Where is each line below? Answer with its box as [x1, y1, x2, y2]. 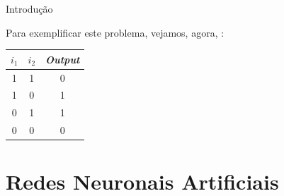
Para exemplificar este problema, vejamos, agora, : [6, 25, 225, 39]
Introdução [6, 1, 53, 16]
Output [45, 51, 80, 66]
